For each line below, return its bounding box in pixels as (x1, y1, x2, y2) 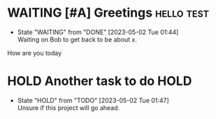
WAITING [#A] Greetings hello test (7, 5, 210, 21)
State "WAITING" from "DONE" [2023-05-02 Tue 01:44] (17, 28, 179, 36)
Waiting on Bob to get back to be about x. (17, 35, 138, 43)
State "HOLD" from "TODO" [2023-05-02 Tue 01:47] (17, 96, 169, 104)
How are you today (7, 49, 62, 57)
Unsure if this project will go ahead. (17, 103, 120, 112)
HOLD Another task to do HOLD (7, 73, 192, 89)
